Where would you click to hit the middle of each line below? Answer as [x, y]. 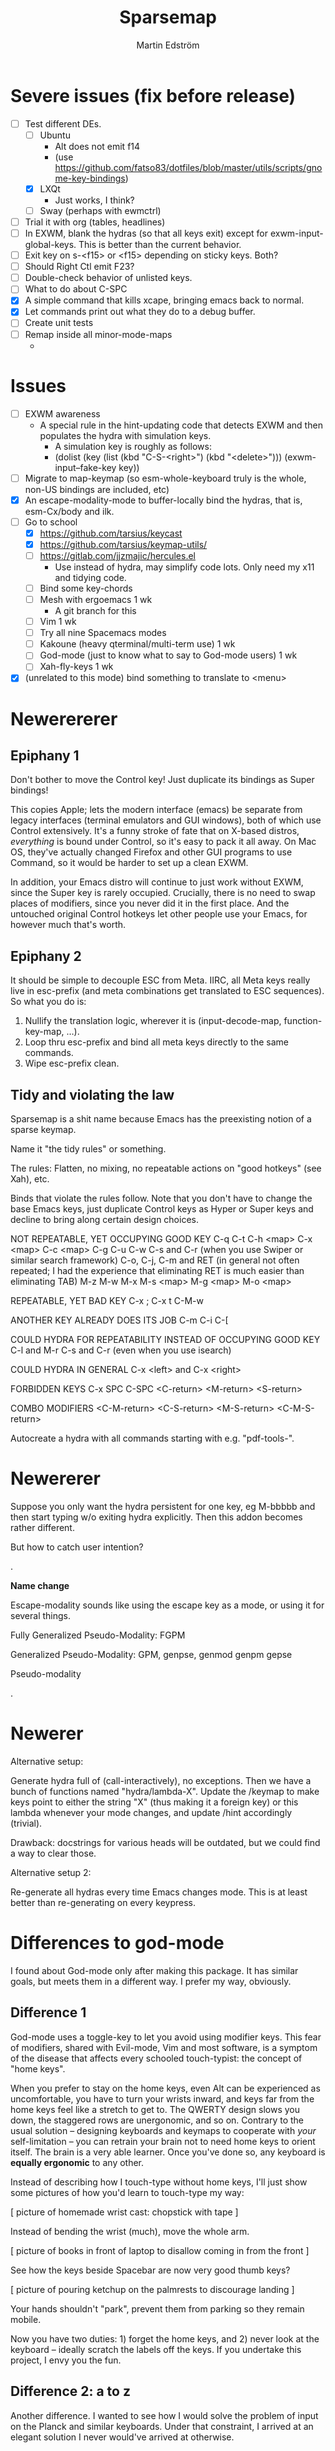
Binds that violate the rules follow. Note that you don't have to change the [161, 1198]
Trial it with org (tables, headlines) [95, 222]
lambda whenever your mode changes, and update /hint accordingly [151, 1812]
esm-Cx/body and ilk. [69, 511]
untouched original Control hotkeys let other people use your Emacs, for [159, 914]
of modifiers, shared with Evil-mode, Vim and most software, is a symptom [164, 2047]
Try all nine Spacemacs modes [103, 633]
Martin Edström [168, 45]
